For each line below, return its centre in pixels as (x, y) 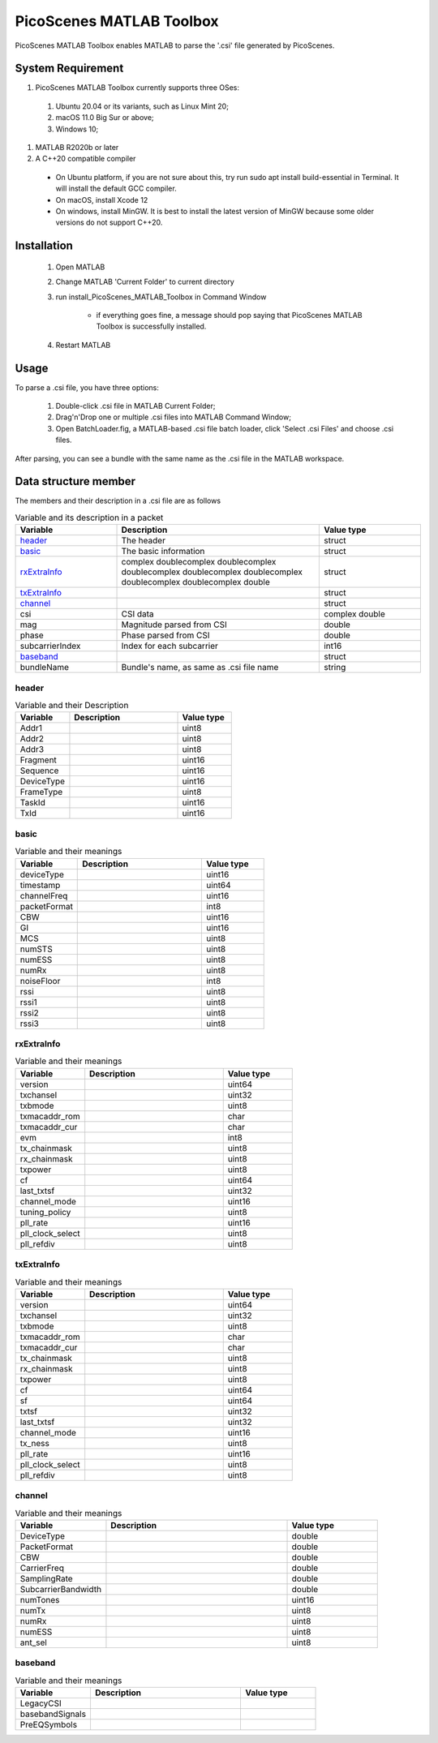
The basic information (163, 552)
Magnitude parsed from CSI (174, 625)
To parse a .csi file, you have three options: (87, 387)
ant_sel (34, 1642)
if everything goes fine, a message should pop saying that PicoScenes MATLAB (229, 315)
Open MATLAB (80, 267)
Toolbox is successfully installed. (151, 326)
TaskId (33, 803)
